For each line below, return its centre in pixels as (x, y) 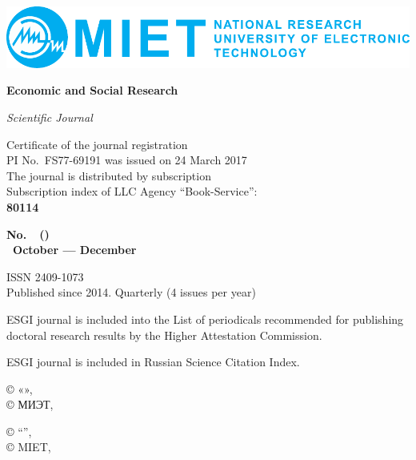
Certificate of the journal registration (97, 144)
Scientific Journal (50, 117)
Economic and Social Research (92, 90)
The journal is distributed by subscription (109, 175)
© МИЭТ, (30, 404)
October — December (75, 250)
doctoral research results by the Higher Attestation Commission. (164, 335)
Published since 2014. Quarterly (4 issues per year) (131, 292)
